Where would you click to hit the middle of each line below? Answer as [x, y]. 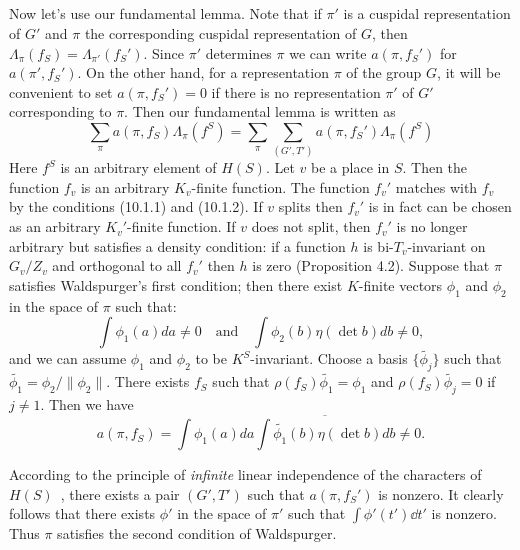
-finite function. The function [280, 186]
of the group [384, 72]
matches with [436, 186]
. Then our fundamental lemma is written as [260, 111]
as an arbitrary [55, 226]
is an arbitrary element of [138, 167]
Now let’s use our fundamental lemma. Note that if [165, 13]
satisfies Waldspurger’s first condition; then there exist [176, 284]
